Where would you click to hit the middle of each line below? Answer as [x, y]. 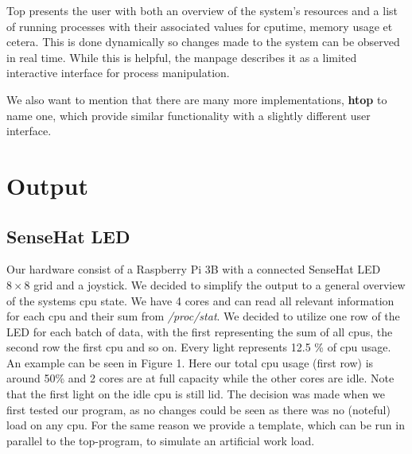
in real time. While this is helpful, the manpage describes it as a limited [182, 57]
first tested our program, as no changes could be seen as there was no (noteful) [198, 409]
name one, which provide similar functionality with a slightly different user [189, 115]
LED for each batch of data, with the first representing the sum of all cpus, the [200, 331]
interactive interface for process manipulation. [118, 73]
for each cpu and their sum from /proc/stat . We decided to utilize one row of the [203, 316]
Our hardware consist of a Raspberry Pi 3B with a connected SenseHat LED [194, 269]
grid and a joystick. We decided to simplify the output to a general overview [220, 284]
